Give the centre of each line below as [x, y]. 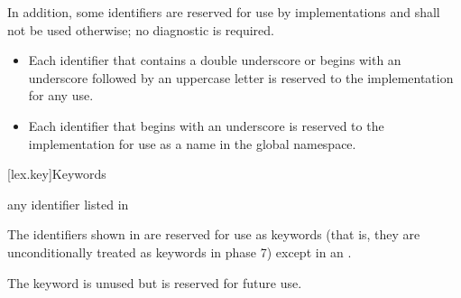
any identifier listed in [68, 204]
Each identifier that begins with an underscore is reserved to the [206, 125]
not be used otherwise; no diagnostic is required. [141, 29]
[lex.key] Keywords [57, 174]
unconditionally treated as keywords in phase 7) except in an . [180, 251]
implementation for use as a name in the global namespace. [192, 143]
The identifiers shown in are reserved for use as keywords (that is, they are [214, 234]
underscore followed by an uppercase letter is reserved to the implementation [241, 77]
